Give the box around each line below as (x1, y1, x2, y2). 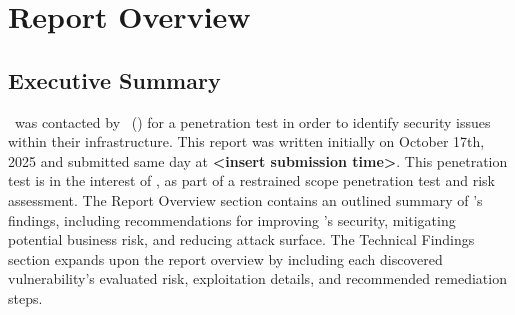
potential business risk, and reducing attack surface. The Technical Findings (8, 229, 475, 250)
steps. (8, 287, 43, 308)
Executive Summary (8, 64, 221, 95)
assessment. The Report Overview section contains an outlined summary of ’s (8, 189, 483, 210)
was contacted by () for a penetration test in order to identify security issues (14, 111, 491, 132)
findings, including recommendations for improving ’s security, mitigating (8, 209, 456, 230)
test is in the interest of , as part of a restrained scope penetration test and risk (8, 170, 495, 191)
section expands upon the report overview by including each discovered (8, 248, 443, 269)
